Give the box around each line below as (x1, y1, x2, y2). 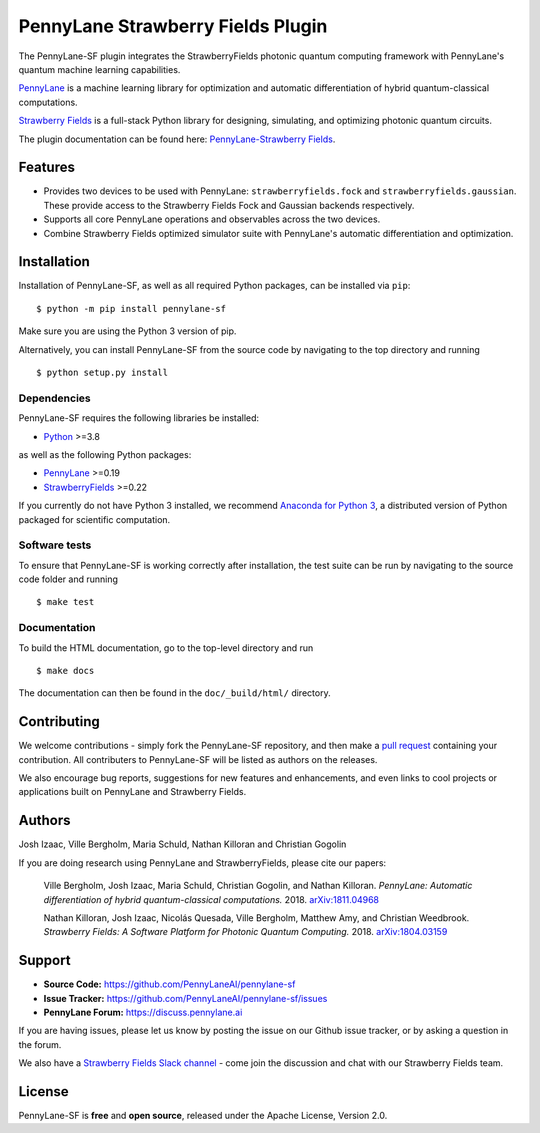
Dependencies (18, 391, 92, 405)
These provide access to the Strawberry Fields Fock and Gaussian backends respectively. (43, 199, 415, 211)
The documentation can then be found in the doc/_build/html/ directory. (18, 687, 331, 699)
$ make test (36, 596, 95, 608)
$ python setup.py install (36, 367, 169, 379)
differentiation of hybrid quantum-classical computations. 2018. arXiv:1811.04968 (43, 893, 380, 905)
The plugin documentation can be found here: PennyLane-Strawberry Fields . (18, 133, 336, 145)
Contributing (18, 713, 100, 730)
